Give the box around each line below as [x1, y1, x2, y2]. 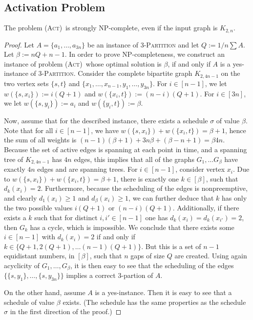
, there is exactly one [116, 173, 179, 183]
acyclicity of [4, 260, 40, 270]
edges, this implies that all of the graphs [74, 154, 194, 164]
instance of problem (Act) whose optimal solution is [4, 58, 162, 69]
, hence [225, 125, 246, 135]
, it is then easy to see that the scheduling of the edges [70, 260, 234, 270]
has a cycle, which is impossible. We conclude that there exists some [30, 222, 234, 232]
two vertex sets [4, 78, 49, 88]
